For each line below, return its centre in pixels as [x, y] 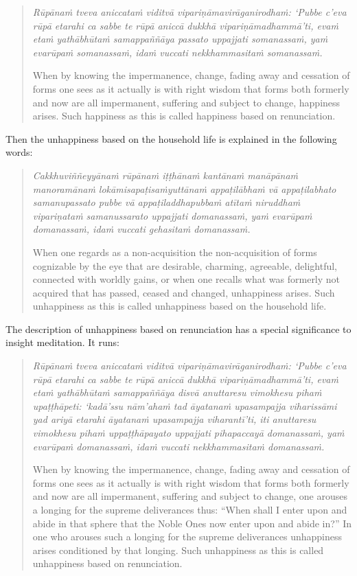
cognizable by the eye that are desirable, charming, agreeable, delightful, [185, 265]
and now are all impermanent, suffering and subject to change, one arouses [190, 496]
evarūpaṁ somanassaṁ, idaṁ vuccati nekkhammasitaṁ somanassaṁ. [177, 52]
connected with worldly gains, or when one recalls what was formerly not [186, 279]
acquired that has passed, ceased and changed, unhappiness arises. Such [184, 292]
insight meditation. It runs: [62, 342]
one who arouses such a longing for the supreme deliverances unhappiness [187, 537]
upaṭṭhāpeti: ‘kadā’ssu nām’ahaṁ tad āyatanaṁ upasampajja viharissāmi [185, 405]
